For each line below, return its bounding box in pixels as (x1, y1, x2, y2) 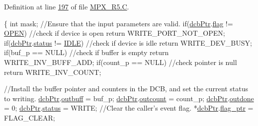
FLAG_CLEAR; (4, 112, 55, 123)
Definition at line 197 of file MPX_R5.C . (4, 1, 129, 11)
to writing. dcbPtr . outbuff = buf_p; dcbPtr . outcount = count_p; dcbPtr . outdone (4, 93, 254, 103)
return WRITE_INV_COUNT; (4, 66, 101, 77)
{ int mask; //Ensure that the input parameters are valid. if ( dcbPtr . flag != (4, 18, 233, 28)
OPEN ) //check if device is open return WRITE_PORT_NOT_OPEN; (4, 28, 225, 38)
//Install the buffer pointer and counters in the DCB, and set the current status (4, 83, 248, 94)
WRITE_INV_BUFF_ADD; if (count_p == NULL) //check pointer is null (4, 57, 237, 67)
